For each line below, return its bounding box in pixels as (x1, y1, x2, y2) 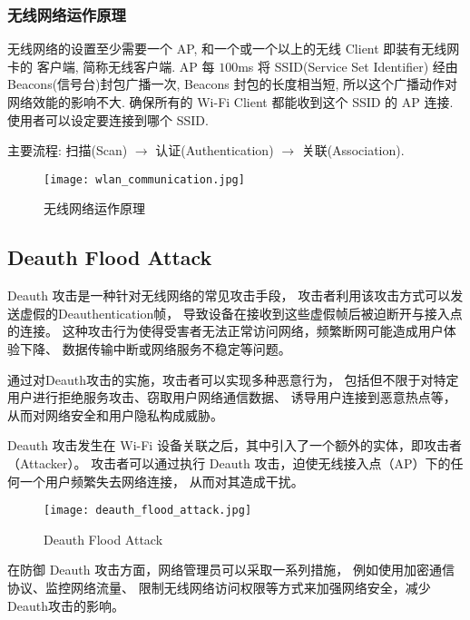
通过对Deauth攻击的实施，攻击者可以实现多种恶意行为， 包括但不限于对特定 (7, 369, 459, 389)
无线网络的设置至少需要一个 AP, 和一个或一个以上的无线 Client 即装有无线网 (7, 39, 460, 58)
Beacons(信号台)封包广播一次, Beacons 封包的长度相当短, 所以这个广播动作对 (7, 74, 457, 93)
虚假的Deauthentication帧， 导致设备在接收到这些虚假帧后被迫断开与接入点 (19, 303, 463, 322)
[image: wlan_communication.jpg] (44, 172, 245, 186)
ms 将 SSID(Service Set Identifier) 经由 (238, 56, 458, 75)
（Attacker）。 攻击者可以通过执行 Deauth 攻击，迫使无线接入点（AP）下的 (7, 453, 451, 472)
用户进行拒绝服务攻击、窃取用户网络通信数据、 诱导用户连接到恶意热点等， (7, 388, 456, 407)
